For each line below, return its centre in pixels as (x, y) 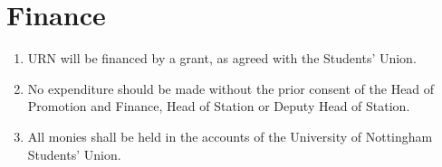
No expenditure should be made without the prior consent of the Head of (231, 88)
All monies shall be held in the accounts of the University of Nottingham (230, 136)
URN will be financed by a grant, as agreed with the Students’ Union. (222, 58)
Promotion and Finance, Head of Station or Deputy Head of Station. (219, 106)
